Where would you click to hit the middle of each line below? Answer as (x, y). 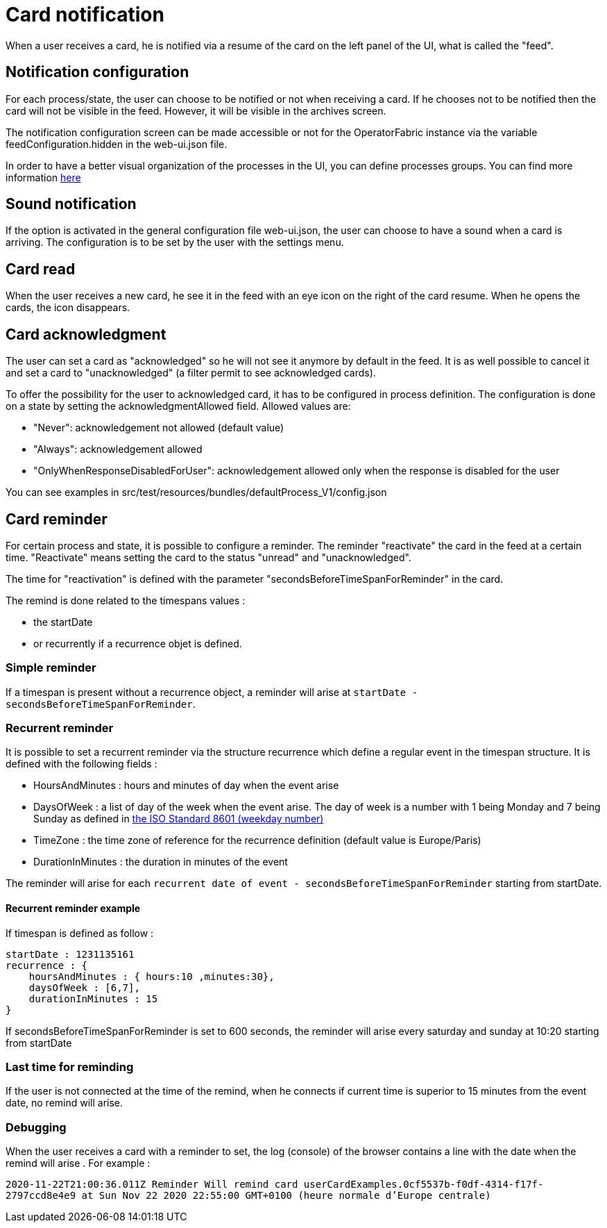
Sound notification (71, 204)
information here (43, 177)
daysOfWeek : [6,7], (84, 987)
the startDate (63, 622)
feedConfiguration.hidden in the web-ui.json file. (117, 144)
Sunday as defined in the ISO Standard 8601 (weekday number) (179, 819)
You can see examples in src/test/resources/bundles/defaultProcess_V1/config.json (196, 492)
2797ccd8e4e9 (41, 1196)
